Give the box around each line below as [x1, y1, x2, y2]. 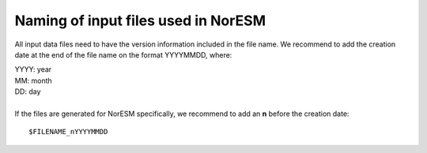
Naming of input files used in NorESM [14, 12, 266, 29]
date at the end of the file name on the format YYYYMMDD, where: [14, 50, 232, 59]
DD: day [14, 87, 41, 96]
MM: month [14, 76, 53, 85]
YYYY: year [14, 65, 52, 74]
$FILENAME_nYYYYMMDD [28, 127, 108, 136]
